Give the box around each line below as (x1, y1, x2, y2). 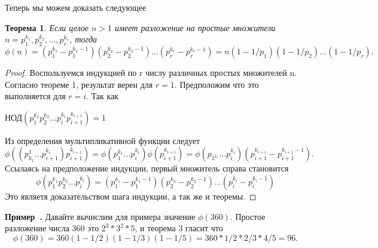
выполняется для (5, 90, 66, 102)
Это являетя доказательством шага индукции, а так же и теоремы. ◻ (5, 189, 257, 202)
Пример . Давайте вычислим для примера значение (5, 210, 196, 222)
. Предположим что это (174, 78, 259, 90)
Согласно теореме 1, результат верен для (5, 78, 153, 90)
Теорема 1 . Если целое (5, 21, 89, 33)
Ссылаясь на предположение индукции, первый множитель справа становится (5, 162, 289, 174)
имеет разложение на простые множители (115, 21, 276, 33)
